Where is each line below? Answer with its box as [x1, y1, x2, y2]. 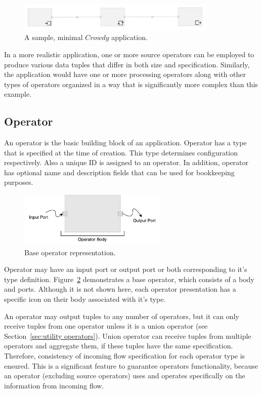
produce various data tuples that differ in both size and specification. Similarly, [4, 59, 250, 69]
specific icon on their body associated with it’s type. [4, 294, 166, 304]
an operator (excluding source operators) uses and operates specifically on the [4, 370, 245, 381]
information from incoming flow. [4, 380, 104, 390]
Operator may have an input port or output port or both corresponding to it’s [4, 264, 247, 274]
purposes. [4, 177, 33, 187]
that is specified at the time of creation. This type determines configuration [4, 147, 238, 157]
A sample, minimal [24, 32, 83, 43]
